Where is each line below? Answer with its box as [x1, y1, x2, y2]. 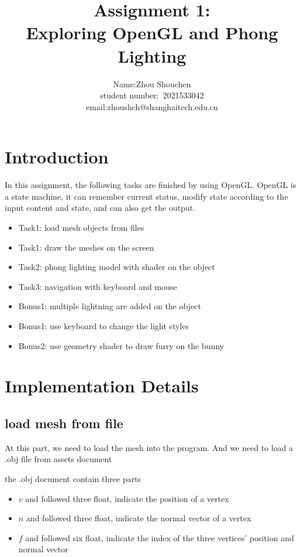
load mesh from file [5, 414, 123, 432]
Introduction [5, 145, 109, 169]
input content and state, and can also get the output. [5, 201, 196, 214]
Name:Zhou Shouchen [113, 77, 191, 90]
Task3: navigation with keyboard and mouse [18, 280, 177, 292]
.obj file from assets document [5, 453, 112, 465]
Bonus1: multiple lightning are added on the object [18, 300, 202, 312]
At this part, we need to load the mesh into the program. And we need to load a [5, 441, 293, 453]
